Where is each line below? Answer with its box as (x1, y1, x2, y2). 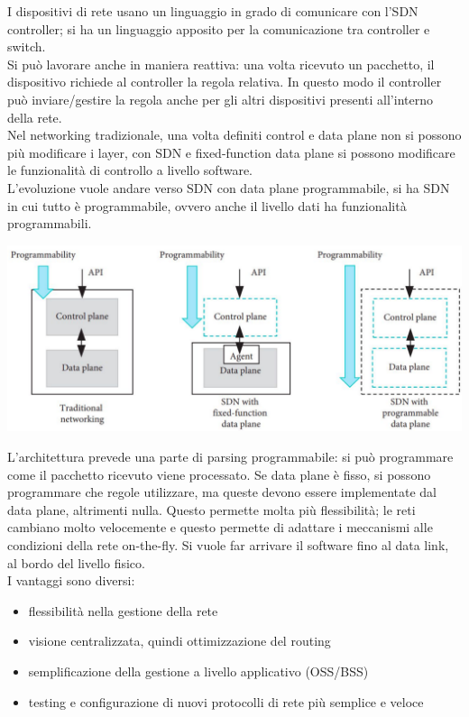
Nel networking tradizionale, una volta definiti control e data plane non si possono (7, 125, 462, 144)
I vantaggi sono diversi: (7, 571, 135, 590)
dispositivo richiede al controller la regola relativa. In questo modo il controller (7, 72, 442, 91)
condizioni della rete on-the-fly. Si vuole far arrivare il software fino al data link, (7, 536, 449, 554)
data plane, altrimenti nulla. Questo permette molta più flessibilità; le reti (7, 500, 416, 519)
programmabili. (7, 214, 92, 233)
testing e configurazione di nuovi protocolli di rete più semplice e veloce (28, 692, 424, 711)
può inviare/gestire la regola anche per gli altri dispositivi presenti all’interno (7, 89, 433, 108)
